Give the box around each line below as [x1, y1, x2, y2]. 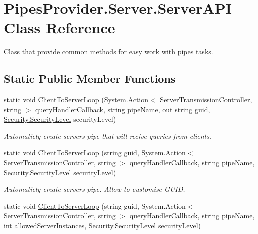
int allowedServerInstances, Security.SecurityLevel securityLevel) [4, 220, 201, 231]
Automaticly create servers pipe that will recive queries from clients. [4, 130, 212, 141]
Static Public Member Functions [4, 71, 176, 86]
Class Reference [4, 17, 115, 38]
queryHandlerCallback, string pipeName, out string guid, [35, 104, 210, 114]
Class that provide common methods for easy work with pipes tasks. [4, 46, 213, 57]
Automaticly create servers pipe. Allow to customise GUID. [4, 184, 185, 194]
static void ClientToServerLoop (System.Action [4, 94, 149, 105]
